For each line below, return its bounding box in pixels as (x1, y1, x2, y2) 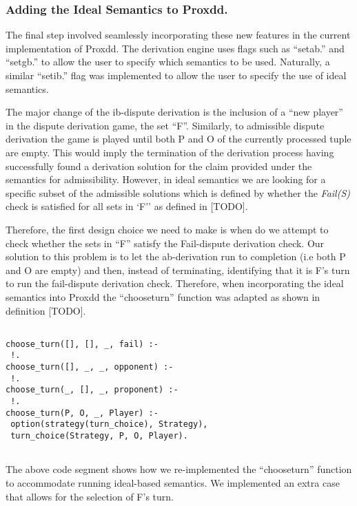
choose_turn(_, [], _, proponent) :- (6, 385, 178, 395)
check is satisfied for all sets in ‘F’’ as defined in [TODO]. (6, 199, 248, 213)
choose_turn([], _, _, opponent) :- (6, 362, 174, 372)
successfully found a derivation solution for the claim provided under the (6, 158, 312, 173)
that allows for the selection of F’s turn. (6, 489, 174, 503)
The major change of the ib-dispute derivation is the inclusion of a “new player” (6, 105, 343, 119)
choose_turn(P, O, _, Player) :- (6, 408, 159, 418)
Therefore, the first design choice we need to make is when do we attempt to (6, 222, 329, 236)
